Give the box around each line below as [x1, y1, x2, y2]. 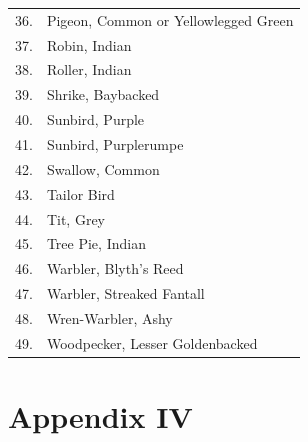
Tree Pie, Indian [46, 233, 146, 254]
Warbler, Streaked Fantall [46, 283, 205, 304]
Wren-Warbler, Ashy [46, 307, 173, 328]
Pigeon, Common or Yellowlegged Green [46, 9, 294, 30]
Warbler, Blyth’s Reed [46, 258, 184, 279]
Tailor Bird [46, 183, 115, 204]
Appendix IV [8, 396, 193, 436]
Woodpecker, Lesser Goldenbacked [46, 332, 258, 353]
